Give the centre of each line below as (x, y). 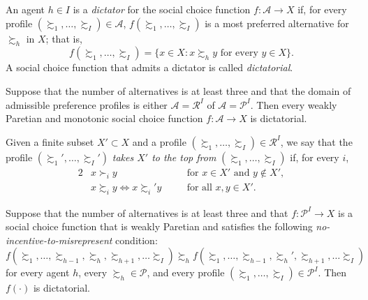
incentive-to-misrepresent (59, 240)
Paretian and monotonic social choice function (104, 118)
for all (199, 187)
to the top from (184, 157)
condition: (137, 240)
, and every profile (186, 272)
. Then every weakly (294, 104)
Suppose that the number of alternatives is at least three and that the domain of (178, 90)
